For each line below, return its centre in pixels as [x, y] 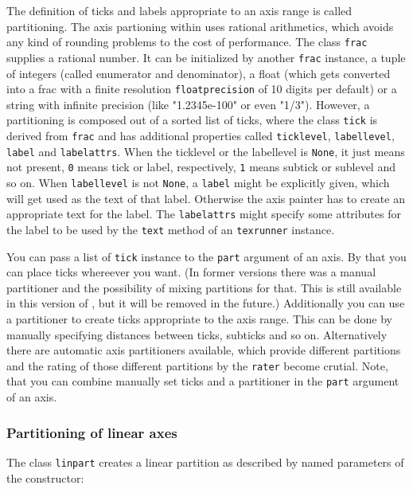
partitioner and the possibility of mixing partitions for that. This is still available [204, 287]
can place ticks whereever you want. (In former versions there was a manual [191, 272]
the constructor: [45, 477]
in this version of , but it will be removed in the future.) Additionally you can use [206, 303]
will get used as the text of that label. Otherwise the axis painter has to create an [206, 198]
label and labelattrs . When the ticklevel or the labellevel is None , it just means [206, 151]
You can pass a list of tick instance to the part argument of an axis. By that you [206, 256]
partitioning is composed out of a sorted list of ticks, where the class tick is [192, 120]
